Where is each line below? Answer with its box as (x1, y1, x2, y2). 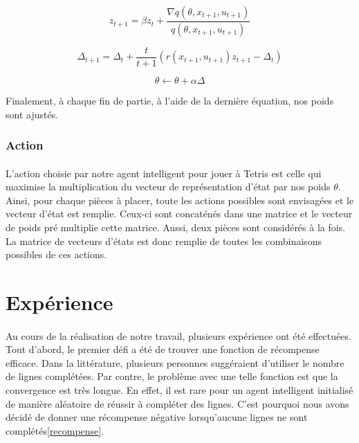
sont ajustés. (6, 107, 59, 121)
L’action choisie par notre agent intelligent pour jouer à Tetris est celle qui (6, 165, 322, 180)
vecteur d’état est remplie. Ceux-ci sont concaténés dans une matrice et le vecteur (6, 206, 353, 221)
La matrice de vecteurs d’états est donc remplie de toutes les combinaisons (6, 233, 322, 248)
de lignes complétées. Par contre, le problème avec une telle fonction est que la (6, 369, 338, 383)
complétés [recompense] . (6, 423, 104, 437)
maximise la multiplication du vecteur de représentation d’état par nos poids (6, 179, 331, 194)
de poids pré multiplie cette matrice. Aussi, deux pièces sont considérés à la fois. (6, 219, 346, 234)
